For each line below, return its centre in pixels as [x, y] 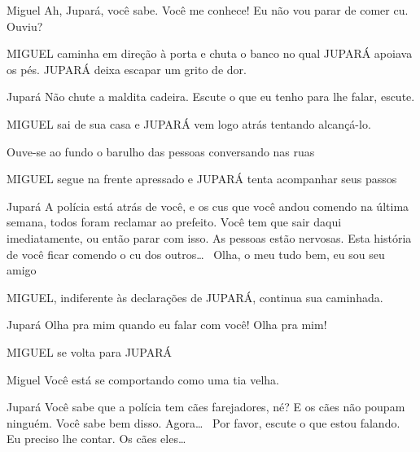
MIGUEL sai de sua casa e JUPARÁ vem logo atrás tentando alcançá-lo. [189, 123]
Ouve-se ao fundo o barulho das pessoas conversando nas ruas [161, 151]
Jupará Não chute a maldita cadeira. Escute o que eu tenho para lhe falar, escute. [211, 97]
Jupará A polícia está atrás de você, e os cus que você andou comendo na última [208, 206]
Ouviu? [25, 26]
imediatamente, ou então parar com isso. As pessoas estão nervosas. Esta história [209, 237]
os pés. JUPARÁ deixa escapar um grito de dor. [127, 69]
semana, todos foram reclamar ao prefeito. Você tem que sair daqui [174, 222]
